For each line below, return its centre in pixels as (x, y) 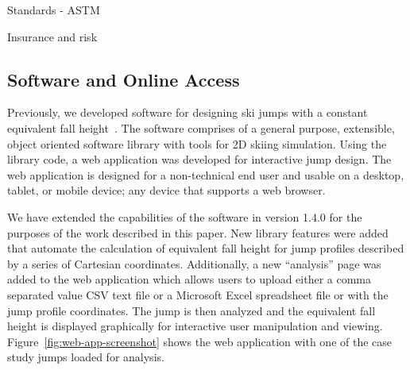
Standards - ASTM (54, 10)
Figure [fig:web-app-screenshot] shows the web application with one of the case (200, 341)
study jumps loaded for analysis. (86, 357)
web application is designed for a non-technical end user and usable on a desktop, (206, 174)
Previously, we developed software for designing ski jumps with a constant (188, 112)
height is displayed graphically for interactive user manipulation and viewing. (195, 326)
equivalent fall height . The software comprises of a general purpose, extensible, (201, 127)
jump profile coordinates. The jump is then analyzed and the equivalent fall (191, 310)
